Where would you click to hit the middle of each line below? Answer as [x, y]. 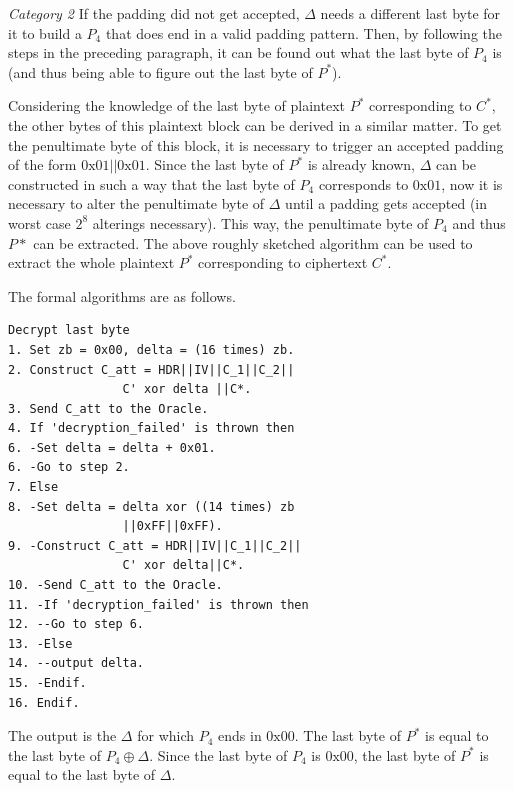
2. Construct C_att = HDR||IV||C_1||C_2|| [151, 369]
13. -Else [40, 643]
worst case [39, 222]
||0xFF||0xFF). [172, 526]
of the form [42, 164]
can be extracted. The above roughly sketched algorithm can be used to [253, 242]
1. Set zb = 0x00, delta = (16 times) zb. [151, 349]
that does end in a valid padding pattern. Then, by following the [303, 32]
